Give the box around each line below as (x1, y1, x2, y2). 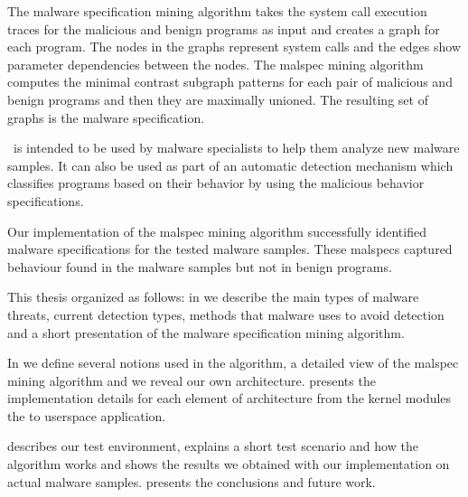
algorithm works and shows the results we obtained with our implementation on (7, 455, 450, 474)
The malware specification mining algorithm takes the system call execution (7, 2, 427, 20)
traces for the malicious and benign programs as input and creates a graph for (7, 19, 440, 38)
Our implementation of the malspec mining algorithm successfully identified (7, 221, 426, 240)
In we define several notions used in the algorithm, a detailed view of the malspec (7, 353, 459, 372)
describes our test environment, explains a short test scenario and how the (7, 436, 418, 455)
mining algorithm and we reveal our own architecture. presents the (7, 370, 376, 389)
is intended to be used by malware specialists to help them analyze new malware (13, 138, 460, 157)
